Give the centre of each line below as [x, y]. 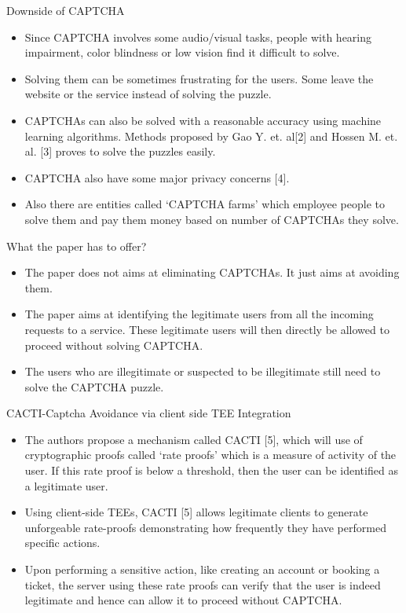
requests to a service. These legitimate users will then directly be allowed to [207, 329]
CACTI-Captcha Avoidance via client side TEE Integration [149, 413]
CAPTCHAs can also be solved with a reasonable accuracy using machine [203, 120]
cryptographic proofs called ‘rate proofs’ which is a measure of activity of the [210, 455]
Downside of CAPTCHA [66, 10]
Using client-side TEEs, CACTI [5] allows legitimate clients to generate [196, 512]
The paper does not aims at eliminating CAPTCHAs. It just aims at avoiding [212, 272]
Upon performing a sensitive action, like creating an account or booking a [202, 569]
